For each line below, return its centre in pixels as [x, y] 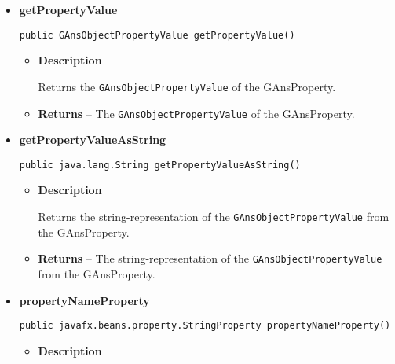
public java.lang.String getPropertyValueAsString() [160, 165]
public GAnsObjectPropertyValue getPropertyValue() [157, 35]
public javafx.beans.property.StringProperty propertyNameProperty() [205, 326]
